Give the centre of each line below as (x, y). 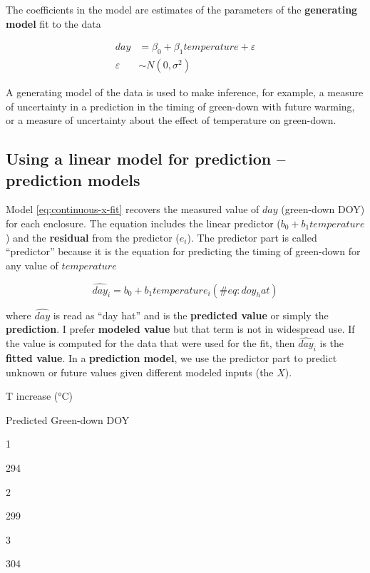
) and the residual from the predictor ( (93, 237)
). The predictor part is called (252, 237)
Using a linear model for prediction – (146, 159)
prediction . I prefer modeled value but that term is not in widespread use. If (180, 329)
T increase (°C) (40, 396)
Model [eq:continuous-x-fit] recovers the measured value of (133, 209)
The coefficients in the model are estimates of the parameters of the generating (182, 9)
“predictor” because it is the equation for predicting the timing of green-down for (183, 251)
